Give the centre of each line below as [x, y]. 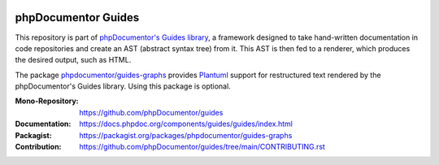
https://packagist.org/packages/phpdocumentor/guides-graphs [186, 135]
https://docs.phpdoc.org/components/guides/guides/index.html [186, 124]
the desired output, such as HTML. [73, 60]
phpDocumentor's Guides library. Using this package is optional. [123, 86]
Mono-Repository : [47, 101]
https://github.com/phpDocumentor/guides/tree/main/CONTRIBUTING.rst [202, 147]
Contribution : [38, 147]
